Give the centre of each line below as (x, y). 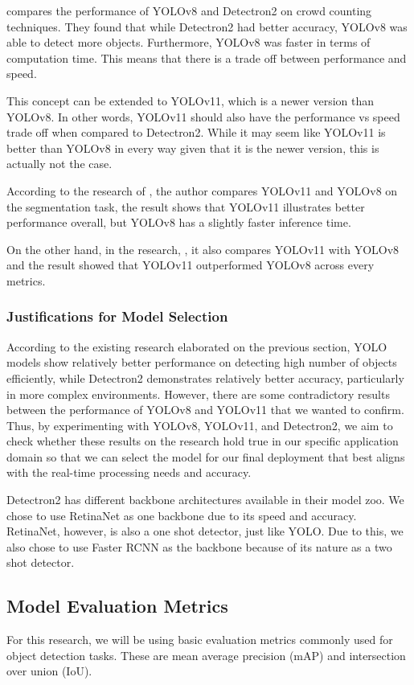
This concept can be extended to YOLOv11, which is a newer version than (191, 100)
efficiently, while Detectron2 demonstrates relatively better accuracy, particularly (205, 377)
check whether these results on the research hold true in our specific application (203, 441)
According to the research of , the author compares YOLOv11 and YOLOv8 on (202, 190)
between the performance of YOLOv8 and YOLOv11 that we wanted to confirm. (205, 410)
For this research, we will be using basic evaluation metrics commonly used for (200, 640)
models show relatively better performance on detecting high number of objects (202, 362)
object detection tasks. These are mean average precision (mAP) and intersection (206, 655)
